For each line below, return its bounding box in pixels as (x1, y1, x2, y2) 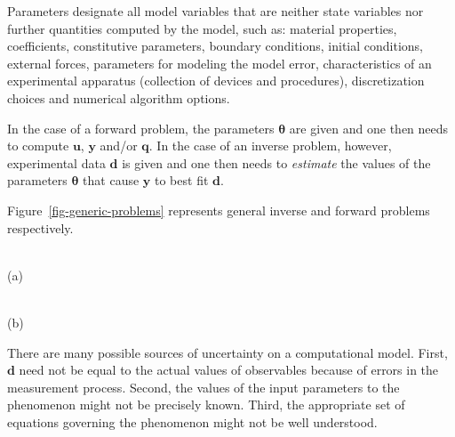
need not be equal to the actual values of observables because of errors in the (19, 360, 439, 379)
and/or (100, 136, 138, 155)
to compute (7, 136, 69, 155)
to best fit (155, 171, 209, 190)
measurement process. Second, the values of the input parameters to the (7, 377, 400, 396)
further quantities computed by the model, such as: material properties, (7, 19, 397, 37)
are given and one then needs (289, 118, 449, 137)
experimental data (7, 153, 106, 172)
